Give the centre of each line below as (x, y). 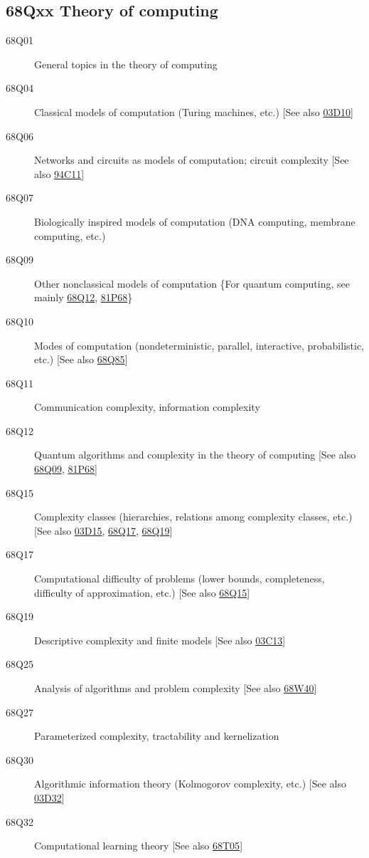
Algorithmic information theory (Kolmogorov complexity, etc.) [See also (190, 784)
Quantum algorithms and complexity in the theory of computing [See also (195, 455)
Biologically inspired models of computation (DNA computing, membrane (195, 221)
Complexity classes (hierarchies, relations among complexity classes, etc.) (193, 517)
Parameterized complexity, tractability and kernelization (157, 736)
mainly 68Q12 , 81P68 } (84, 297)
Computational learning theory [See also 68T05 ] (139, 846)
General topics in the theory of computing (126, 64)
